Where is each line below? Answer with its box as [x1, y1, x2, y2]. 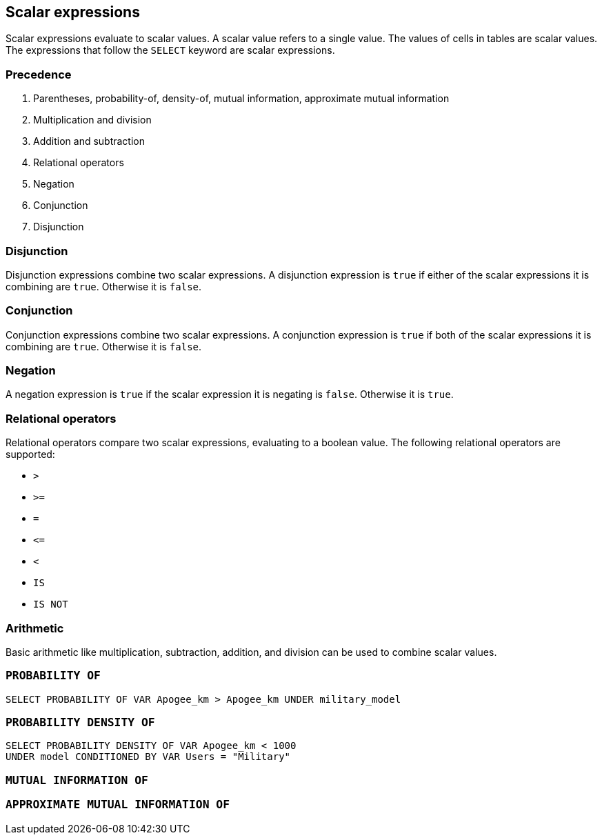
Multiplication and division [33, 114, 152, 126]
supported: [6, 448, 55, 461]
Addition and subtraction [33, 135, 145, 148]
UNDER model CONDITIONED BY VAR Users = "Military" [6, 751, 291, 763]
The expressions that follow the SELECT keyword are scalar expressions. [6, 44, 335, 57]
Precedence [6, 67, 72, 81]
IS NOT [33, 599, 68, 610]
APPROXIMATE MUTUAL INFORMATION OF [6, 798, 230, 812]
